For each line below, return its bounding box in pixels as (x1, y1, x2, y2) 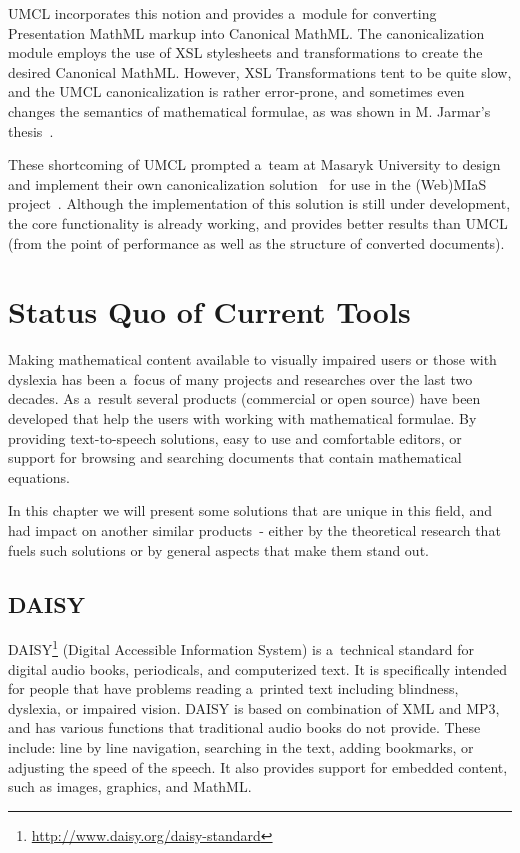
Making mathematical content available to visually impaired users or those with (8, 349, 497, 370)
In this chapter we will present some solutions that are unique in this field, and (8, 500, 492, 521)
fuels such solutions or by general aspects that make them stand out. (8, 539, 429, 560)
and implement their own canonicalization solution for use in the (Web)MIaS (8, 173, 487, 194)
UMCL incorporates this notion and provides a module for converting (8, 3, 437, 23)
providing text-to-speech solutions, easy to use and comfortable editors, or (8, 427, 462, 448)
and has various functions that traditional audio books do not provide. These (8, 717, 481, 738)
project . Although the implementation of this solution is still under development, (8, 193, 511, 214)
